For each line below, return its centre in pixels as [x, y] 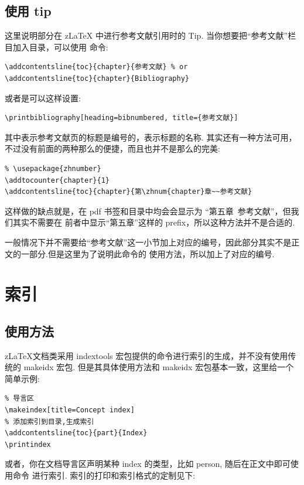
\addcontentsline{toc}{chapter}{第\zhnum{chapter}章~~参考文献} [129, 192]
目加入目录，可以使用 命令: [57, 47]
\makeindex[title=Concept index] [70, 410]
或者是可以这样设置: [43, 98]
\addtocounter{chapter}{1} [57, 180]
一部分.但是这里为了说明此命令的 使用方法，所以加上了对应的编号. [148, 253]
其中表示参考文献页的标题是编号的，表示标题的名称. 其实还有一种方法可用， [151, 137]
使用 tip [28, 11]
